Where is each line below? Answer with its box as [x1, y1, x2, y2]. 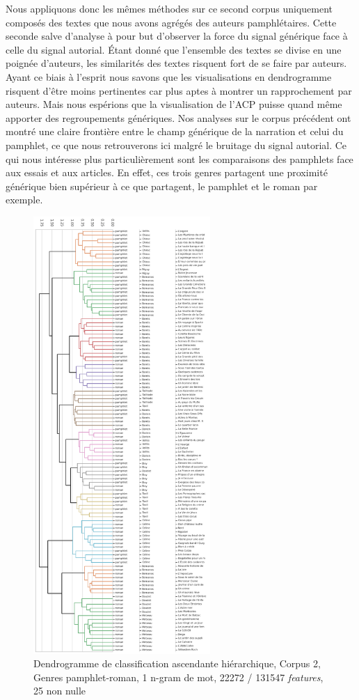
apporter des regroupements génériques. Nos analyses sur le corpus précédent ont [6, 110, 351, 125]
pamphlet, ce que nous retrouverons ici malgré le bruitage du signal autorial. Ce [6, 137, 347, 152]
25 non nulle [33, 683, 86, 698]
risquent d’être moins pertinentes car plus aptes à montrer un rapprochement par [6, 83, 352, 98]
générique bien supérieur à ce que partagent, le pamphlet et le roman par [6, 178, 318, 193]
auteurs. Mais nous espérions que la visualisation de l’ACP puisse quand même [6, 97, 342, 111]
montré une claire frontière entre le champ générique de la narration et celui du [6, 124, 344, 139]
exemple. [6, 192, 43, 207]
